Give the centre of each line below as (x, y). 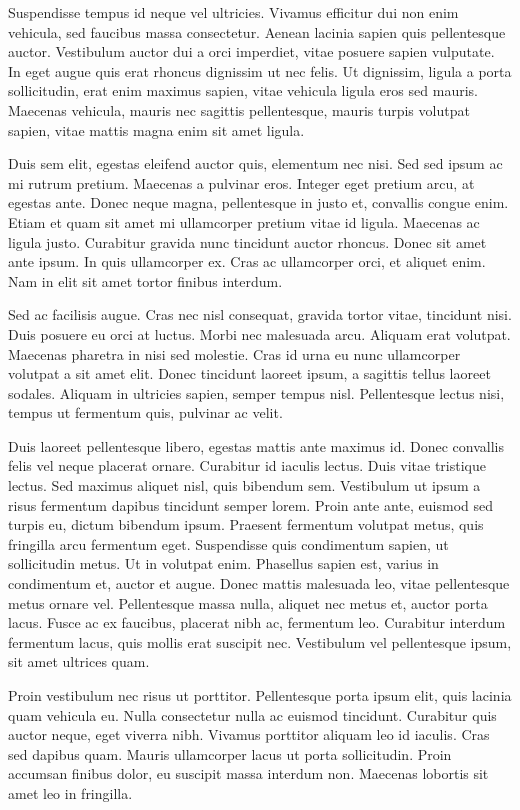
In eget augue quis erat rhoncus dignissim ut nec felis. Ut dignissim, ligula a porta (260, 70)
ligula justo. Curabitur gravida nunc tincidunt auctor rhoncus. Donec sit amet (247, 241)
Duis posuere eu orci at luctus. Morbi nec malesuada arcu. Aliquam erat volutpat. (259, 333)
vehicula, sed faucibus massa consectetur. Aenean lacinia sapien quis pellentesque (257, 31)
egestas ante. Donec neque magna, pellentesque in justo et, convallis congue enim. (258, 202)
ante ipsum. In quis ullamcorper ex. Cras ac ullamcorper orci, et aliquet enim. (247, 261)
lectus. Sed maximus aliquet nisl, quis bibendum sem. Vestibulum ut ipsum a (244, 485)
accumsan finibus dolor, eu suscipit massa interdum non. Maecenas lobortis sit (248, 773)
